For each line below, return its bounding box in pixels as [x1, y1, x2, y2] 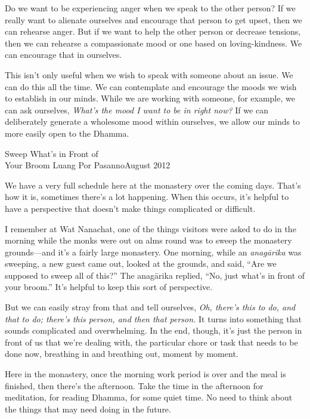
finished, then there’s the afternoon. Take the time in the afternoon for [5, 379, 263, 392]
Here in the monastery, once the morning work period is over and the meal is [5, 368, 286, 380]
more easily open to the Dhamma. [5, 127, 129, 139]
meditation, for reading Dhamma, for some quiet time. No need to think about [5, 391, 293, 403]
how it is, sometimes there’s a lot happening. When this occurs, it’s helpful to [5, 190, 289, 203]
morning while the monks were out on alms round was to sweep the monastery [5, 234, 292, 247]
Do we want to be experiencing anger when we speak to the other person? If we [5, 2, 296, 14]
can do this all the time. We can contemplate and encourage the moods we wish [5, 80, 297, 93]
